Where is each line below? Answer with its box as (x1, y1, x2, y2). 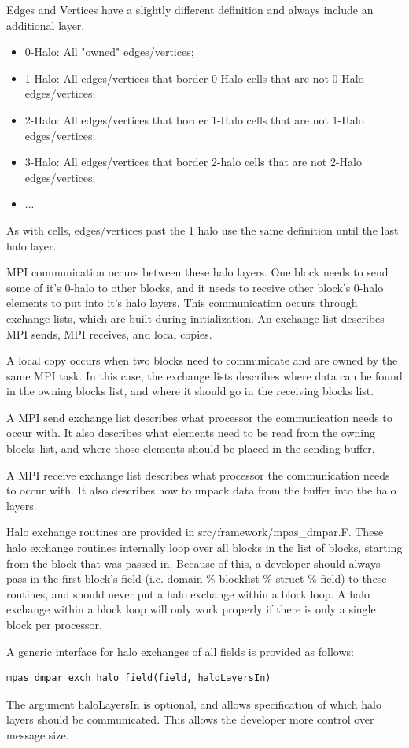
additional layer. (6, 17, 85, 33)
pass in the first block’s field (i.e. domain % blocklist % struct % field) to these (6, 570, 387, 587)
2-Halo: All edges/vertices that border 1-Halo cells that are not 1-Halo (24, 111, 364, 128)
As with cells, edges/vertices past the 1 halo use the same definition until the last (6, 221, 399, 238)
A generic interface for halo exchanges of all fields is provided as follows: (6, 642, 354, 659)
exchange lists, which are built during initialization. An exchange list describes (6, 309, 385, 326)
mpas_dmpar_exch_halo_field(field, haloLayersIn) (6, 672, 271, 684)
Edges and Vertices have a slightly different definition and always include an (6, 2, 374, 17)
